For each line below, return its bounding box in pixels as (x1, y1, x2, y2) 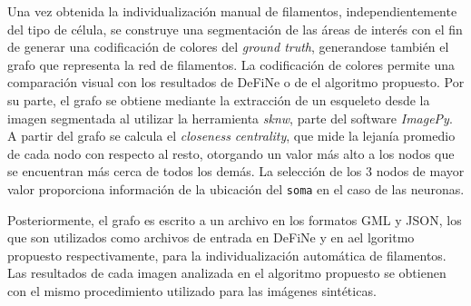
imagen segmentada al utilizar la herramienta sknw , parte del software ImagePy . (7, 108, 453, 127)
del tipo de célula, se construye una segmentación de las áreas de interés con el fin (7, 19, 463, 38)
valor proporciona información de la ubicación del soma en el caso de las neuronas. (7, 179, 465, 198)
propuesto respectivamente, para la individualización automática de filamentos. (7, 245, 446, 264)
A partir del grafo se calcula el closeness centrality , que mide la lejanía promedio (7, 126, 456, 145)
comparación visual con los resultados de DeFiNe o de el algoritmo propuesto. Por (7, 73, 465, 92)
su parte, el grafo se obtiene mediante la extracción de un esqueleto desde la (7, 90, 430, 109)
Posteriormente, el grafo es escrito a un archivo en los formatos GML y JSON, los (7, 210, 462, 229)
